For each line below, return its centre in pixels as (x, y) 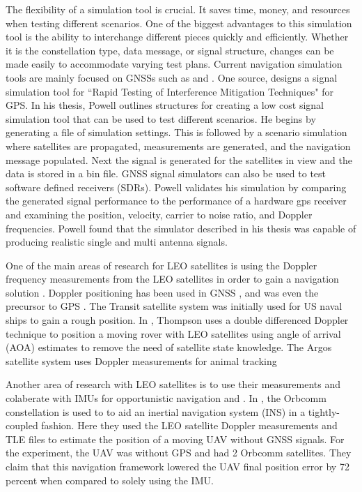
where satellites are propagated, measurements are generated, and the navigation (178, 146)
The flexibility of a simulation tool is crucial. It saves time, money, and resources (178, 9)
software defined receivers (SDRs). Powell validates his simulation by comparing (176, 187)
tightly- (324, 411)
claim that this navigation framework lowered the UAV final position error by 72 (178, 466)
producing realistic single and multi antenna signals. (117, 242)
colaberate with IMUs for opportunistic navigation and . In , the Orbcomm (166, 398)
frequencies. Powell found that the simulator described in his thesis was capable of (181, 228)
